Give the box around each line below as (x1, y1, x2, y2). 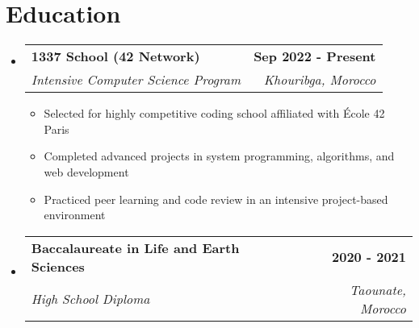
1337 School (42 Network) (31, 47, 200, 66)
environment (44, 206, 106, 223)
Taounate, (350, 280, 406, 299)
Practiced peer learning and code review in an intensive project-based (44, 190, 388, 207)
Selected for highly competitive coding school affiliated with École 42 (44, 105, 385, 122)
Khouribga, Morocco (263, 70, 376, 89)
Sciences (31, 256, 85, 276)
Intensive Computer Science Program (31, 70, 241, 89)
